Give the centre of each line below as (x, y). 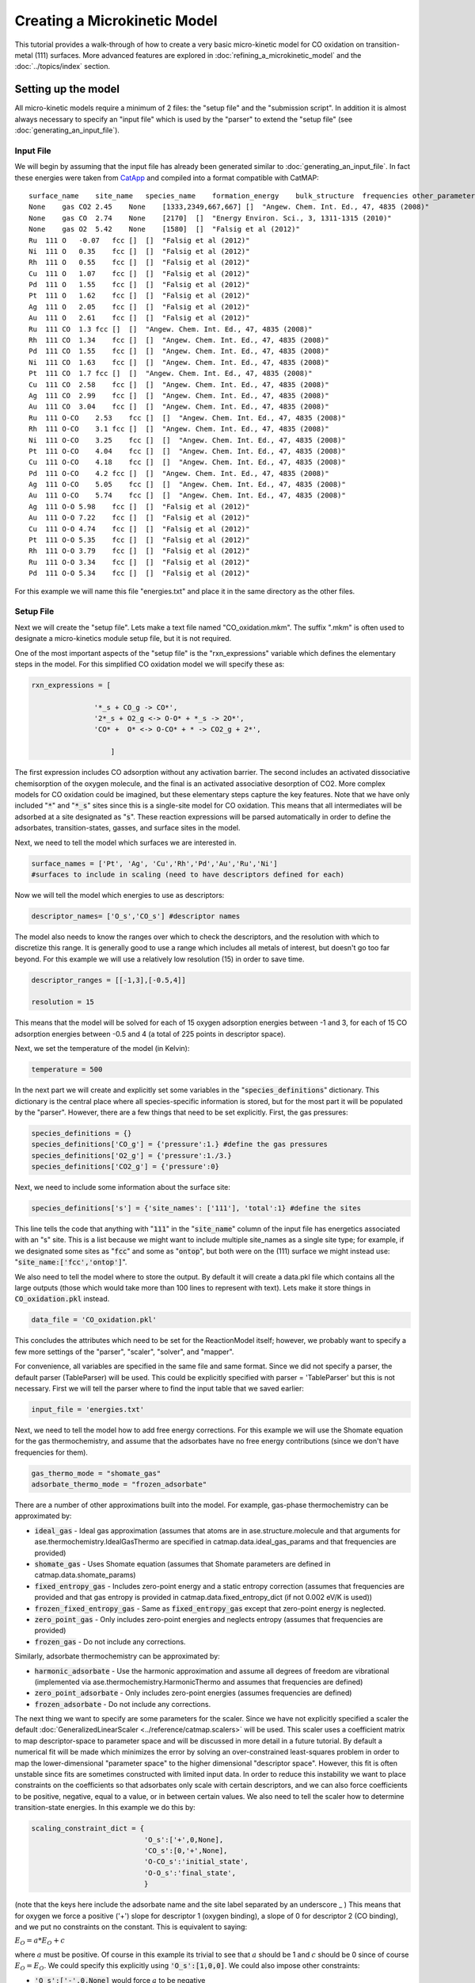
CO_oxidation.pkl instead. (62, 1299)
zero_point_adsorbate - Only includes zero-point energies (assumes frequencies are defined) (193, 1693)
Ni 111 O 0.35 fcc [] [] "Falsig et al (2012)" (139, 251)
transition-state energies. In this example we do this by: (105, 1808)
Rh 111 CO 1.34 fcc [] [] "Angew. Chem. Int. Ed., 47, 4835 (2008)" (179, 340)
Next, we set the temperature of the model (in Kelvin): (102, 1049)
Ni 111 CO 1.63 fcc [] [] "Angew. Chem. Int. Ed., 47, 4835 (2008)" (179, 362)
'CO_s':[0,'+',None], (186, 1851)
